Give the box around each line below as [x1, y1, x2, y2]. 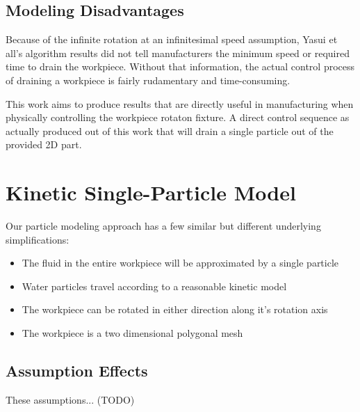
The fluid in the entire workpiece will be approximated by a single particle [22, 255, 339, 270]
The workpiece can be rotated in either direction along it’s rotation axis [22, 302, 328, 317]
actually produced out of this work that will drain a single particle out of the [6, 123, 334, 138]
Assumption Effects [6, 360, 148, 381]
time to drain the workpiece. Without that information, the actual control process [6, 59, 355, 74]
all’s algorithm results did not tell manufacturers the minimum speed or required [6, 45, 350, 60]
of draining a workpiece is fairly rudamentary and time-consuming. [6, 72, 291, 87]
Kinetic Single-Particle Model [6, 178, 296, 207]
